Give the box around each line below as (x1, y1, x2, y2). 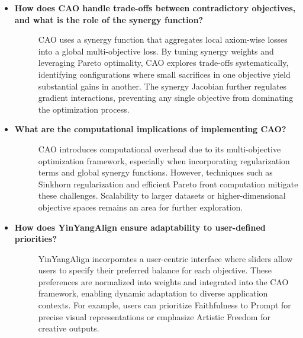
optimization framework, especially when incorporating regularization (38, 154, 290, 167)
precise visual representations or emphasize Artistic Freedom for (38, 310, 270, 323)
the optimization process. (38, 103, 130, 115)
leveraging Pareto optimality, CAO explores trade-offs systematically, (38, 56, 289, 69)
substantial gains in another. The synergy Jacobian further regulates (38, 79, 287, 92)
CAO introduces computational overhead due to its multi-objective (38, 142, 281, 155)
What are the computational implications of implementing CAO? (14, 123, 286, 135)
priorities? (14, 232, 57, 245)
